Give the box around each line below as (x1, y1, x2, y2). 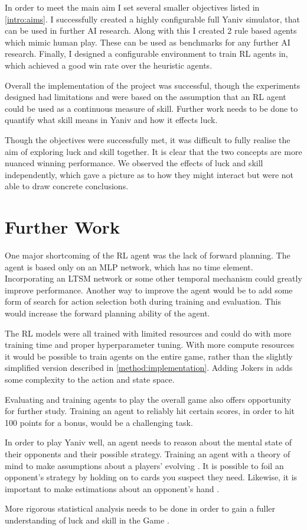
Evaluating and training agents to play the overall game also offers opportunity (5, 393, 291, 405)
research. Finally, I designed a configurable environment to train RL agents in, (5, 47, 288, 60)
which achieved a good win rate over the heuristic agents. (5, 59, 213, 71)
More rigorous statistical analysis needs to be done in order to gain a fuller (5, 502, 276, 515)
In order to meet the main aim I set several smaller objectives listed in (5, 1, 260, 13)
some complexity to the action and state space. (5, 373, 175, 385)
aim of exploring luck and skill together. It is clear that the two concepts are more (5, 145, 302, 157)
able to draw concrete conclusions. (5, 180, 129, 192)
